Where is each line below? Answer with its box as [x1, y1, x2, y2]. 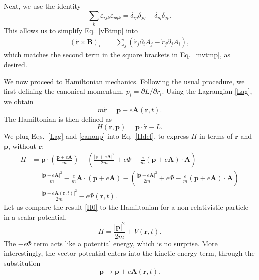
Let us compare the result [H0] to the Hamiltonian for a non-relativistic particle [4, 202, 249, 212]
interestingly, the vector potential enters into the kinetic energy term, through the [4, 248, 255, 258]
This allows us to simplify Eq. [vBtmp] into [4, 25, 138, 35]
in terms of [199, 131, 233, 141]
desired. [4, 59, 27, 69]
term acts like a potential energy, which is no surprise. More [34, 238, 218, 248]
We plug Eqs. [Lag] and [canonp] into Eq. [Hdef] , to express [4, 131, 189, 141]
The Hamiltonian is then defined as [4, 113, 112, 124]
